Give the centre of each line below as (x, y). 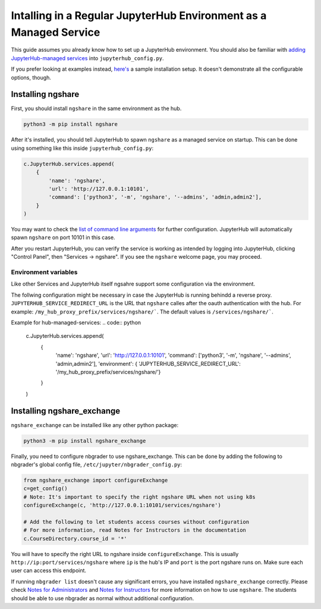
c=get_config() (45, 489)
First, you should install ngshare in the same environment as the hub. (96, 109)
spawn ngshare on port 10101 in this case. (63, 237)
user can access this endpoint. (48, 570)
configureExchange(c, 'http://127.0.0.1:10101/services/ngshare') (122, 505)
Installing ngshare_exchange (66, 411)
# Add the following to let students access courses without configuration (136, 522)
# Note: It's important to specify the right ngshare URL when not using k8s (139, 497)
